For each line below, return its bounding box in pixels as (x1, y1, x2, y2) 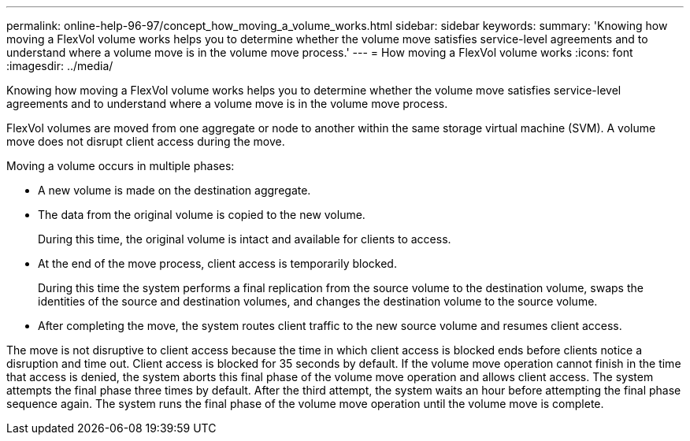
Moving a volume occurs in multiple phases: (6, 159, 235, 172)
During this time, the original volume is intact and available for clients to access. (38, 232, 451, 246)
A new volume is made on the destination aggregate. (38, 183, 311, 197)
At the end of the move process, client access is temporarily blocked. (38, 257, 397, 270)
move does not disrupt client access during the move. (6, 135, 285, 148)
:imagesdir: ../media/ (6, 59, 113, 72)
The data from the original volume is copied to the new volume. (38, 208, 365, 221)
